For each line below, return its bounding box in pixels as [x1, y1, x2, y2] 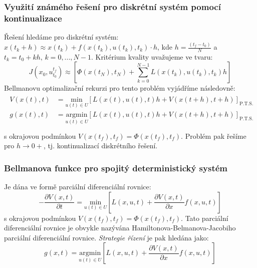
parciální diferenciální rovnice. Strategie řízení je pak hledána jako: [4, 232, 209, 242]
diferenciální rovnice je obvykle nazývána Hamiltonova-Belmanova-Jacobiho [4, 222, 236, 233]
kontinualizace [4, 12, 62, 24]
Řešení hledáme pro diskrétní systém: [4, 32, 119, 42]
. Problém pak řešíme [181, 130, 246, 141]
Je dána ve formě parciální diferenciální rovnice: [4, 181, 151, 192]
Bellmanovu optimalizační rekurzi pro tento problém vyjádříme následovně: [4, 83, 235, 93]
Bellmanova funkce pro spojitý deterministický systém [4, 161, 227, 174]
